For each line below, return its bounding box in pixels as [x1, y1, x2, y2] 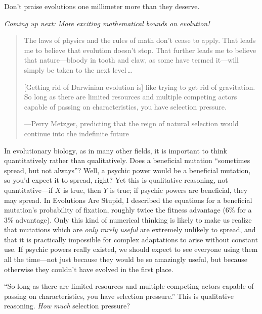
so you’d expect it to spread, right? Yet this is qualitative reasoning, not [4, 175, 228, 185]
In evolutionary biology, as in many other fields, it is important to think [4, 145, 228, 155]
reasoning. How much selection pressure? [4, 300, 130, 311]
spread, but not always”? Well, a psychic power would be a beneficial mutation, [4, 165, 251, 175]
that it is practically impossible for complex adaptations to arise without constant [4, 234, 258, 244]
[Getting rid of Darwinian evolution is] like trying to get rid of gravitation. [24, 81, 255, 92]
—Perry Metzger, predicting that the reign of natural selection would [24, 118, 239, 129]
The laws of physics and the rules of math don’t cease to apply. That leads [24, 35, 256, 45]
